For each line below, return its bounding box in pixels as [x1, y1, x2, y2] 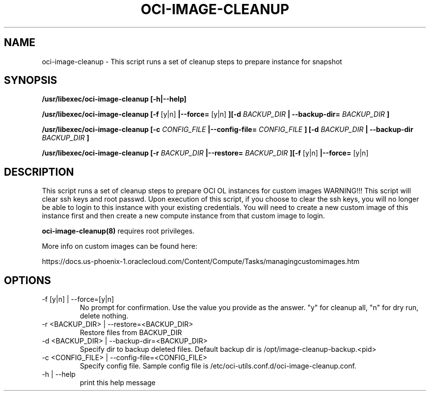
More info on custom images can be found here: [42, 242, 198, 251]
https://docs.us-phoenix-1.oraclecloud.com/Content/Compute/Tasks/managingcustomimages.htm [42, 257, 360, 266]
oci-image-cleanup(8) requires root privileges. [42, 227, 195, 236]
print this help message [80, 378, 156, 387]
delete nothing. [80, 312, 129, 320]
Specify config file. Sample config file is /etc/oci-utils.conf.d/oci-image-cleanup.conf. [80, 362, 356, 370]
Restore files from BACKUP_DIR [80, 328, 182, 337]
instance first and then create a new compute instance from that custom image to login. [42, 211, 325, 220]
